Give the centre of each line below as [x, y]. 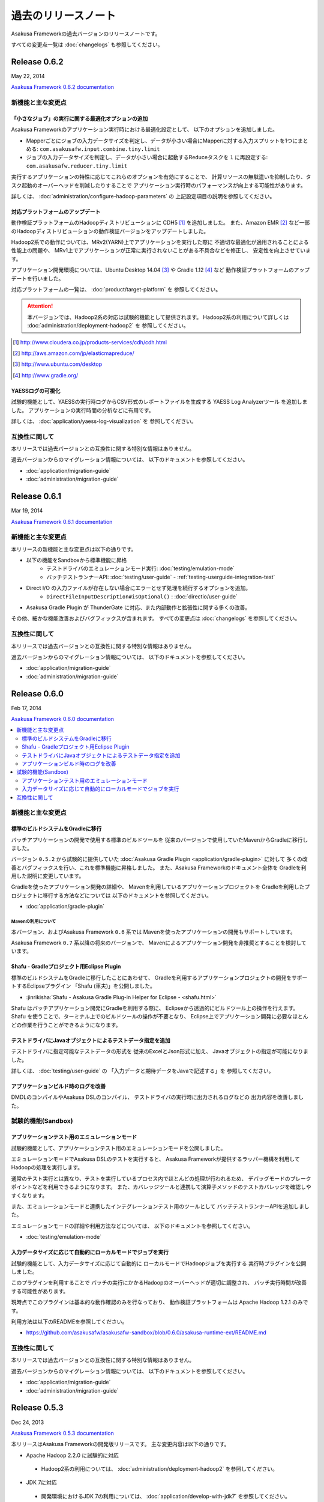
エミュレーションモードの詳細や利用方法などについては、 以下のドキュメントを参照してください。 [132, 1226]
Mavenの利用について [34, 922]
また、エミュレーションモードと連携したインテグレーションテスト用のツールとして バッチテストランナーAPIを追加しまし [160, 1206]
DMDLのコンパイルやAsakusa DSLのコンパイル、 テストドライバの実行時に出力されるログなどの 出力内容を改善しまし [157, 1097]
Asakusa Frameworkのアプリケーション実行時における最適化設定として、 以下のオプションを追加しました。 [145, 130]
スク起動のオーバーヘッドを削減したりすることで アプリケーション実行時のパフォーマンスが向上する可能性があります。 [158, 185]
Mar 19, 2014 [27, 511]
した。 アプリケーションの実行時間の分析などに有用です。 [82, 410]
